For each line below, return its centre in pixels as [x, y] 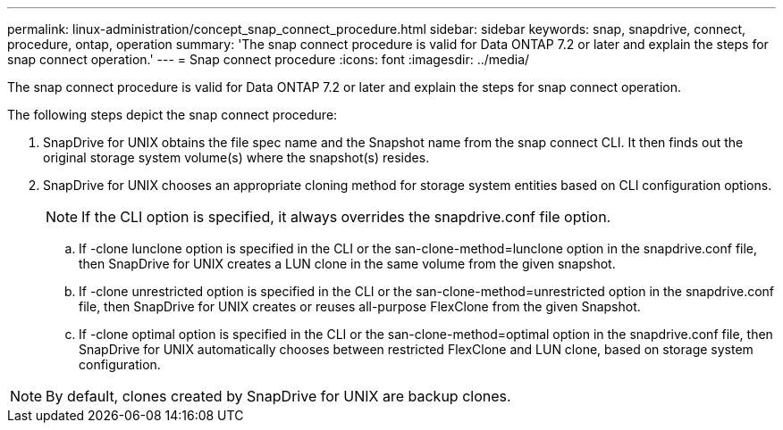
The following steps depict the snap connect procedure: [173, 115]
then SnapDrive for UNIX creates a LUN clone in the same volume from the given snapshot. [347, 264]
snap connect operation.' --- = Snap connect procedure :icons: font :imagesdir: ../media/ [269, 59]
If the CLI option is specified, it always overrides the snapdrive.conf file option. [346, 217]
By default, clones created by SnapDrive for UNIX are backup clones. [278, 396]
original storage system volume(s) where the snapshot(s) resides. [236, 157]
